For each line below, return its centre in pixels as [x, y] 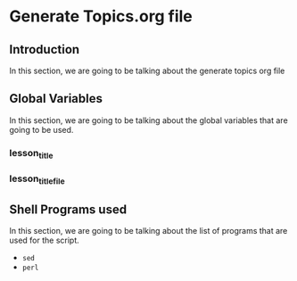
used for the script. [45, 240]
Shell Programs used [68, 209]
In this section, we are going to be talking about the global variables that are [148, 120]
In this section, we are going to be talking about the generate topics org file [147, 70]
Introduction [45, 50]
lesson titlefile [37, 179]
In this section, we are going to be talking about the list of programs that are [148, 231]
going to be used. [41, 129]
